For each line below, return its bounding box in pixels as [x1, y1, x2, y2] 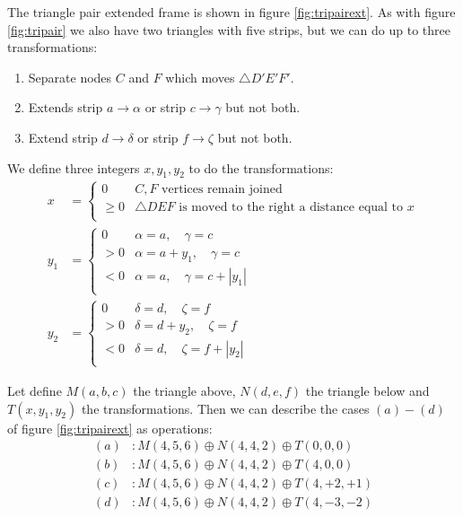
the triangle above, [133, 381, 236, 399]
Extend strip [28, 127, 98, 146]
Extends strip [28, 98, 103, 117]
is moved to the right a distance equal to [179, 200, 404, 214]
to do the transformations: [188, 158, 334, 177]
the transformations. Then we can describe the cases [81, 399, 370, 417]
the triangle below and [305, 381, 430, 399]
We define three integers [7, 158, 140, 177]
